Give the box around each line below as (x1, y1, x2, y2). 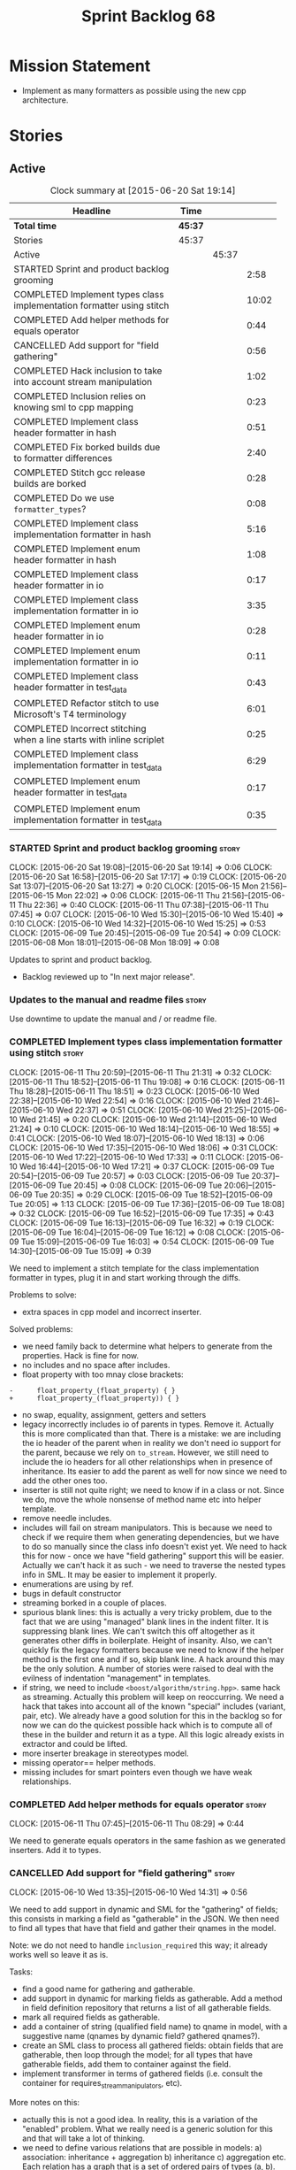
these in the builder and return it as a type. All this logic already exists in (21, 1728, 285, 1740)
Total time (13, 219, 57, 232)
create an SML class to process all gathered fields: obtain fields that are (21, 2040, 284, 2051)
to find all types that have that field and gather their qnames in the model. (9, 1923, 277, 1934)
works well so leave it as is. (9, 1950, 109, 1960)
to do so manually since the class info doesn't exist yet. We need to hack (21, 1541, 287, 1551)
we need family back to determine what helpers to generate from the (21, 1341, 273, 1351)
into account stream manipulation (13, 375, 153, 388)
